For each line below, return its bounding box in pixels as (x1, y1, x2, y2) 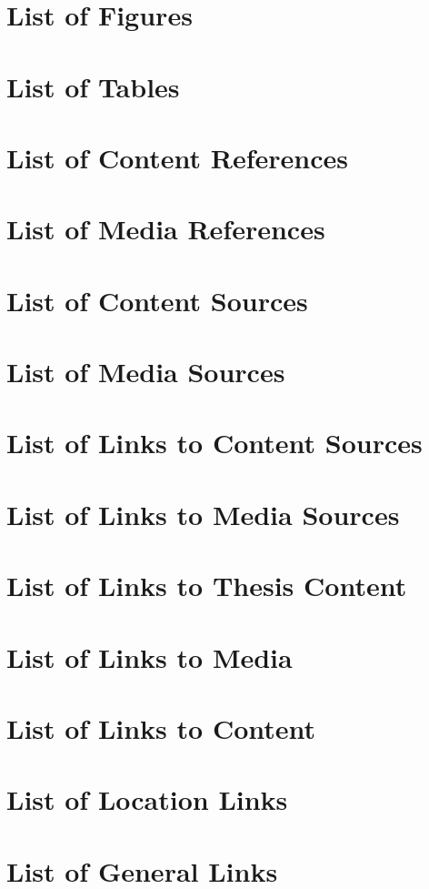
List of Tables (6, 67, 180, 105)
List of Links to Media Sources (6, 495, 400, 532)
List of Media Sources (6, 353, 285, 390)
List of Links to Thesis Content (6, 567, 407, 604)
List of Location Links (6, 781, 288, 818)
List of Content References (6, 138, 348, 176)
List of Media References (6, 210, 325, 248)
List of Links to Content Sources (6, 424, 423, 461)
